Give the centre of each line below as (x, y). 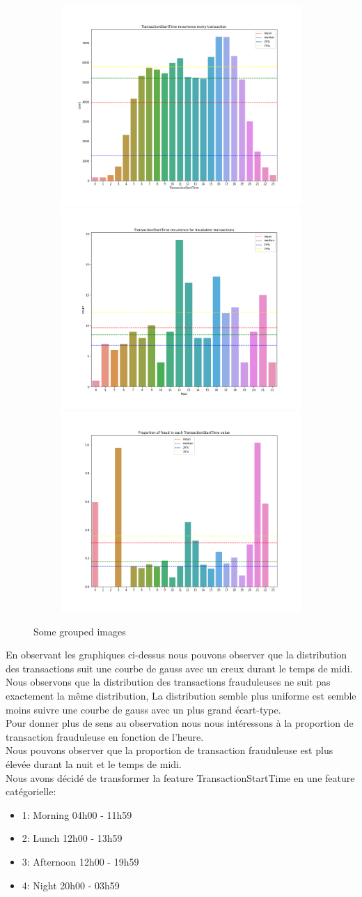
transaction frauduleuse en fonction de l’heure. (105, 736)
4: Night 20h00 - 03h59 (71, 885)
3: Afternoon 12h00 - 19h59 (80, 861)
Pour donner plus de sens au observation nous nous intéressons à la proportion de (180, 723)
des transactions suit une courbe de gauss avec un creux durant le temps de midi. (179, 668)
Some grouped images (80, 631)
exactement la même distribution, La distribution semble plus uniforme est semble (181, 696)
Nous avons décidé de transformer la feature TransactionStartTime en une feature (180, 777)
